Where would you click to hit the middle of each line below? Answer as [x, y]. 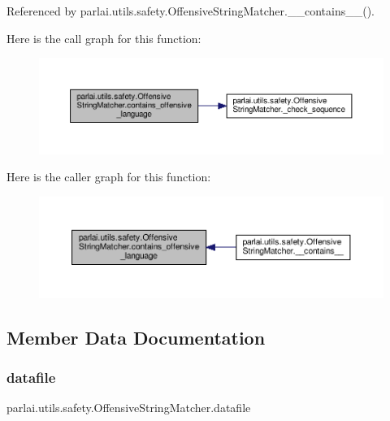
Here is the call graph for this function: [104, 38]
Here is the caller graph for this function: [109, 177]
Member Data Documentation [136, 337]
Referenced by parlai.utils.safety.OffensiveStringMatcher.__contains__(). [191, 11]
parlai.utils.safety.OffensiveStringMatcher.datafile [129, 408]
